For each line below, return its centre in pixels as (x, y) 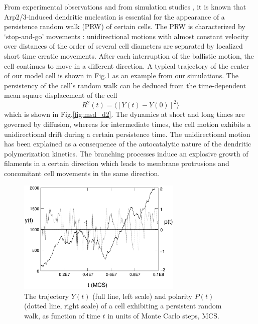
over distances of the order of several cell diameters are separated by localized (123, 46)
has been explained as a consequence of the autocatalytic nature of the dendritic (128, 144)
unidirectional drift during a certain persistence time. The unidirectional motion (127, 134)
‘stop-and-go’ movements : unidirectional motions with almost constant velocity (126, 36)
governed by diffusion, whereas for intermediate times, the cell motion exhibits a (127, 124)
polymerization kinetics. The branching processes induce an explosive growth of (126, 153)
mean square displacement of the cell (61, 95)
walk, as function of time (62, 315)
